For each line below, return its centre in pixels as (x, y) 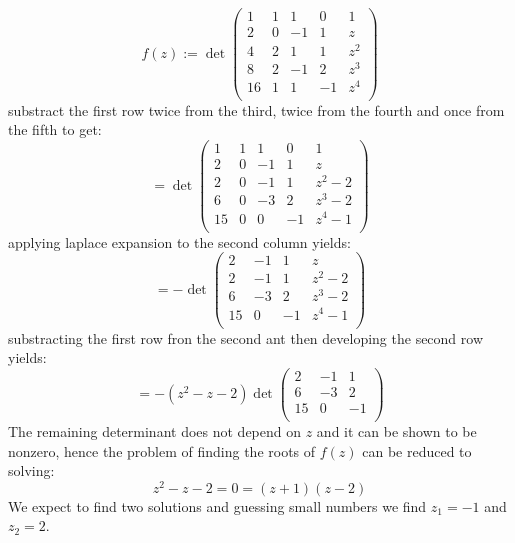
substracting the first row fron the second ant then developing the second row (246, 337)
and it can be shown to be (396, 431)
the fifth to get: (55, 129)
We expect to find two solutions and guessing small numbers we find (217, 505)
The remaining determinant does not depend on (155, 431)
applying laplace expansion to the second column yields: (179, 241)
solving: (31, 470)
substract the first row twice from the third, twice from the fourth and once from (256, 109)
